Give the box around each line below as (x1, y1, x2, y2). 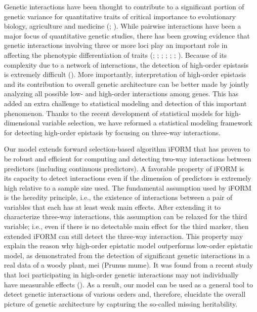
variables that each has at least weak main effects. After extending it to (4, 201, 221, 212)
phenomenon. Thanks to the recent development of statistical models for (4, 108, 223, 118)
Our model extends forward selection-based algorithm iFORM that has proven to (4, 144, 250, 154)
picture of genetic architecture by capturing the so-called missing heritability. (4, 298, 238, 309)
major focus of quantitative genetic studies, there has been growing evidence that (4, 30, 250, 40)
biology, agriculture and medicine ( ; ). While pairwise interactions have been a (4, 21, 241, 31)
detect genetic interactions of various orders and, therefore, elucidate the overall (4, 289, 246, 299)
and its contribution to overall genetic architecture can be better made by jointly (4, 78, 249, 89)
